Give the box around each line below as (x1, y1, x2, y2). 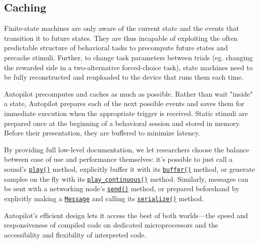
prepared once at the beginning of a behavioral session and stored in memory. (4, 118, 241, 128)
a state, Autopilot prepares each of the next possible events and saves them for (4, 98, 245, 109)
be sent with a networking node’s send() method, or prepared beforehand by (4, 183, 240, 194)
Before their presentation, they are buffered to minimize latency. (4, 127, 200, 138)
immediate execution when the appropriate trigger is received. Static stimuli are (4, 108, 248, 118)
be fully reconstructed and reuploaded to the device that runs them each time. (4, 72, 244, 82)
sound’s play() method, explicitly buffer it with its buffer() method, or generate (4, 163, 255, 174)
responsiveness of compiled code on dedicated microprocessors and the (4, 220, 218, 230)
